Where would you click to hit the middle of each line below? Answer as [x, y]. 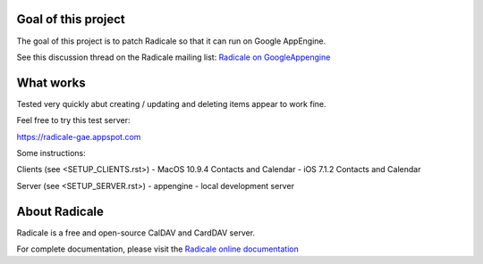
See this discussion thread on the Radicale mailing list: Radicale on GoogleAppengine [174, 57]
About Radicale [60, 211]
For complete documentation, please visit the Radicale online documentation [157, 249]
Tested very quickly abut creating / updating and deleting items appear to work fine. [171, 103]
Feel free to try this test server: [73, 120]
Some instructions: [51, 153]
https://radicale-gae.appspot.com [79, 136]
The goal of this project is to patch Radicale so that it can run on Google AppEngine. [171, 41]
